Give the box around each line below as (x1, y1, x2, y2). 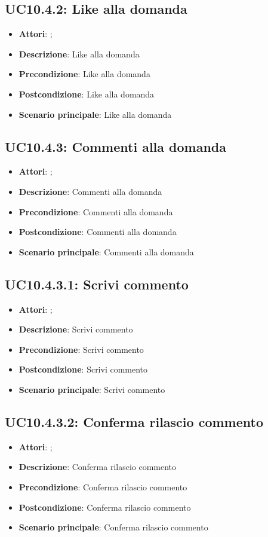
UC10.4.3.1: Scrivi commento (5, 274, 189, 293)
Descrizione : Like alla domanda (19, 47, 140, 60)
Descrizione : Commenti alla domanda (19, 185, 162, 197)
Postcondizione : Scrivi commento (19, 363, 148, 376)
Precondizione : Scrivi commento (19, 343, 144, 355)
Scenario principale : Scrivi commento (19, 383, 165, 395)
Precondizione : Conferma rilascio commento (19, 480, 187, 493)
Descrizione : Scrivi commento (19, 323, 133, 335)
